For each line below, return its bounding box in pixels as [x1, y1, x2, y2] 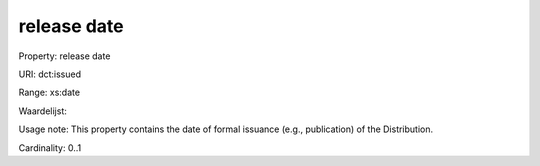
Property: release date [18, 50, 111, 62]
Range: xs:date [18, 86, 80, 99]
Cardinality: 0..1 [18, 141, 82, 154]
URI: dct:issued [18, 68, 82, 80]
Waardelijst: [18, 105, 67, 117]
